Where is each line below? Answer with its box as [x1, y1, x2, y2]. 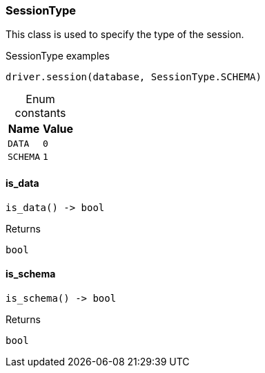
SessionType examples [6, 50, 110, 62]
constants [14, 106, 66, 120]
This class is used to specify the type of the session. [6, 28, 244, 41]
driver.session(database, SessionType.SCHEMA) [6, 71, 262, 83]
